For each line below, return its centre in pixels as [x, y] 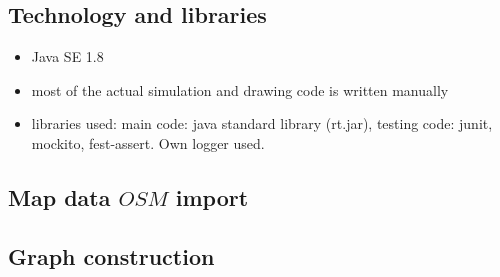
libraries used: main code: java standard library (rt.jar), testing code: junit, [262, 123]
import [212, 196]
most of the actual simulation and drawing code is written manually [240, 89]
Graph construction [111, 255]
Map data [59, 196]
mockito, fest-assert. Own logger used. [148, 142]
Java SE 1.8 [67, 56]
